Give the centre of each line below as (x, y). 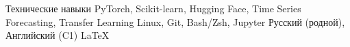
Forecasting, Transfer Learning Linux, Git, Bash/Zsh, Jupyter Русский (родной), (175, 21)
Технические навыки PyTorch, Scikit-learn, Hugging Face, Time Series (153, 8)
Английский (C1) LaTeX (58, 35)
